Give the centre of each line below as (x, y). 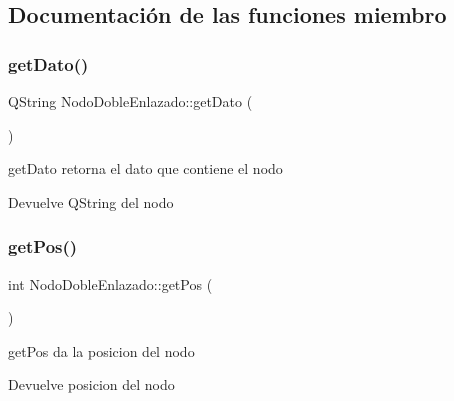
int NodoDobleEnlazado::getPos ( (110, 283)
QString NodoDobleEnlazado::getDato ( (130, 101)
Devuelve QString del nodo (91, 201)
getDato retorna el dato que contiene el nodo (145, 168)
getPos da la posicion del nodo (101, 350)
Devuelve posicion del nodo (91, 384)
